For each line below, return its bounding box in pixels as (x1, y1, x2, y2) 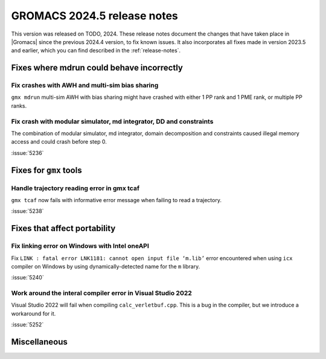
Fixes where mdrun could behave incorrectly (11, 63, 184, 73)
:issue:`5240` (11, 274, 45, 281)
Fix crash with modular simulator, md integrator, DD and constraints (11, 117, 214, 125)
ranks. (11, 102, 27, 109)
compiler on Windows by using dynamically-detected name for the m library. (11, 262, 200, 270)
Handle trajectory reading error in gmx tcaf (11, 184, 140, 192)
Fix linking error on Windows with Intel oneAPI (11, 242, 149, 250)
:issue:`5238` (11, 208, 44, 215)
